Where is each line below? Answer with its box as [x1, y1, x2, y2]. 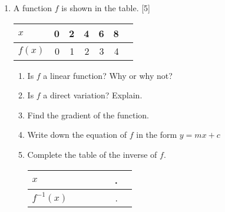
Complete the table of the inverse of [27, 148, 157, 160]
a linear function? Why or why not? [43, 69, 173, 81]
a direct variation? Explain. [43, 89, 143, 101]
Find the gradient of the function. [27, 108, 149, 121]
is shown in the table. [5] [61, 2, 151, 14]
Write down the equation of [27, 128, 127, 141]
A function [13, 2, 52, 14]
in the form [136, 128, 177, 141]
